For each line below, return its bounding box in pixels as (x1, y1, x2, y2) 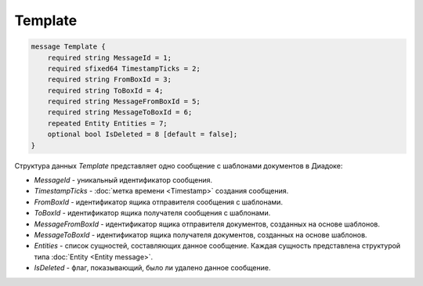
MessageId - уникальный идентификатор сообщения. (34, 176, 213, 185)
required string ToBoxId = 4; (47, 86, 164, 95)
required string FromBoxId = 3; (47, 75, 172, 84)
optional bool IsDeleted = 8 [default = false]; (47, 130, 238, 139)
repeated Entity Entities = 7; (47, 118, 168, 128)
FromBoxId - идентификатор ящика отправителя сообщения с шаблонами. (34, 197, 284, 207)
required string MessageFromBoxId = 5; (47, 97, 201, 106)
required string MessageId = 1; (47, 53, 172, 62)
